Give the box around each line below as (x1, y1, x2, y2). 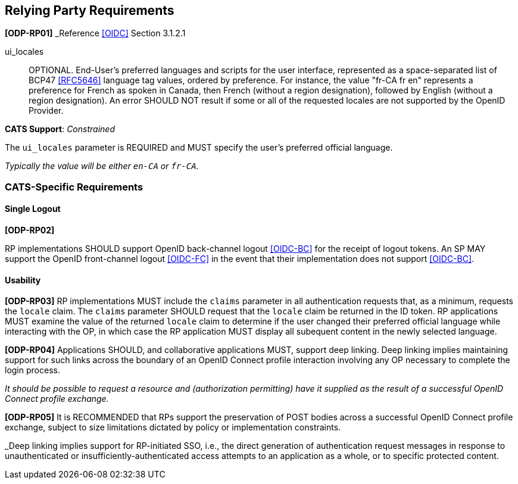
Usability (5, 274, 41, 285)
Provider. (29, 105, 64, 116)
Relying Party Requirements (5, 3, 174, 18)
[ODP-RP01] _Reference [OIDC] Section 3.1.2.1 (5, 28, 186, 39)
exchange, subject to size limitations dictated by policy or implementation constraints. (5, 422, 341, 433)
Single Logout (5, 204, 61, 214)
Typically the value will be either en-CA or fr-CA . (5, 161, 199, 171)
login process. (5, 365, 60, 376)
